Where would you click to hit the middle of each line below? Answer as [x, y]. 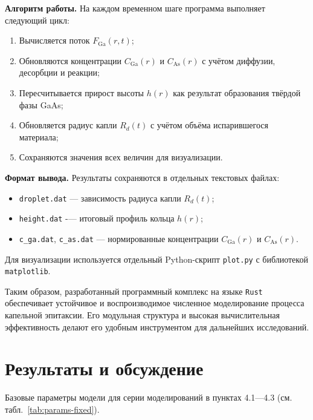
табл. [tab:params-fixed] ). [52, 409]
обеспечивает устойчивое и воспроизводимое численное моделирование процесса [155, 303]
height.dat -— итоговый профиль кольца [97, 218]
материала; [39, 136]
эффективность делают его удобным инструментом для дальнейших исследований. [157, 326]
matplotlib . [28, 271]
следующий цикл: [37, 20]
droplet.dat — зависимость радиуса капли [100, 198]
